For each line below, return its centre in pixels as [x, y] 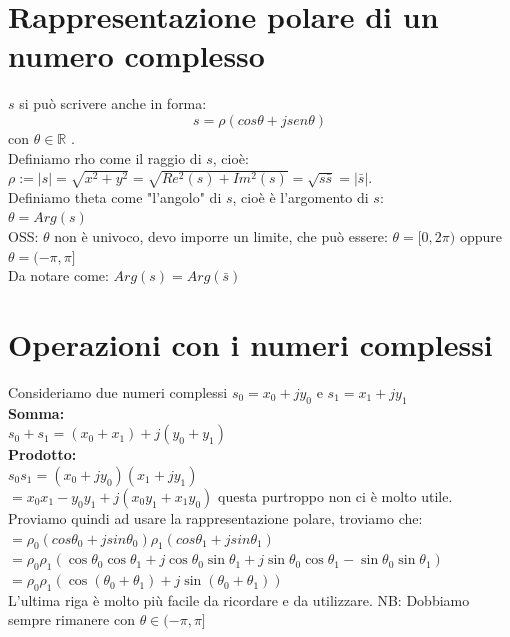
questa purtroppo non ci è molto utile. [335, 495]
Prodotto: [42, 454]
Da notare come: [58, 275]
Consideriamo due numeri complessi [118, 391]
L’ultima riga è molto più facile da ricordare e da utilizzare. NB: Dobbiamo [239, 599]
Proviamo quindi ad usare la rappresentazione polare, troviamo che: [215, 517]
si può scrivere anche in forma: [113, 103]
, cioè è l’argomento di [300, 196]
